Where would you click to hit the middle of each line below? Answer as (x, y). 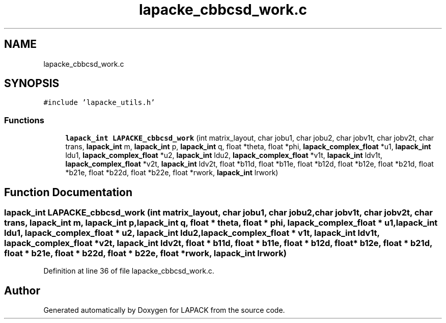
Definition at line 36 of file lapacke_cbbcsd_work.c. (129, 271)
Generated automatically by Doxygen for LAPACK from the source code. (164, 310)
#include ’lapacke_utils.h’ (99, 103)
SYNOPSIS (32, 84)
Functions (24, 120)
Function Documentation (68, 192)
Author (22, 290)
